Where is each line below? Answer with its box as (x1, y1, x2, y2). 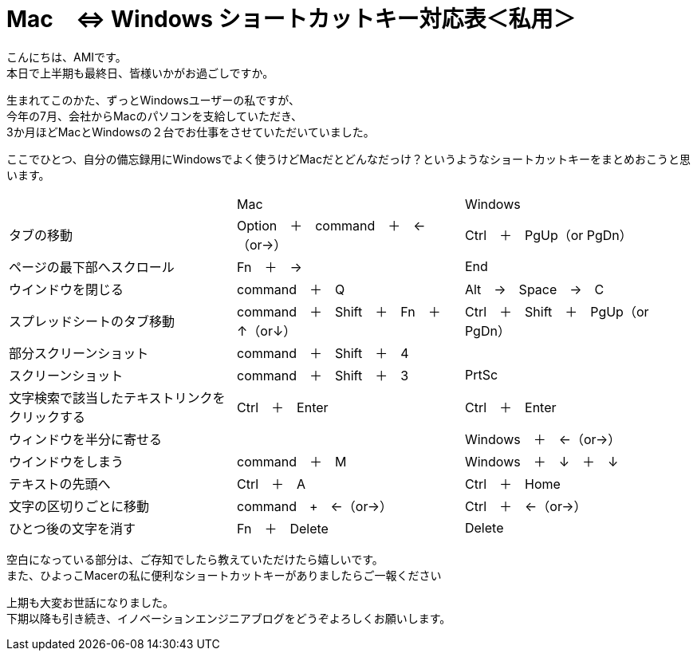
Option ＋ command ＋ (236, 217, 401, 234)
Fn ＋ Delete (236, 520, 329, 537)
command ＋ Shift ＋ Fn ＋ (236, 303, 441, 320)
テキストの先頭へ (9, 475, 111, 492)
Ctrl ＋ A (236, 475, 306, 492)
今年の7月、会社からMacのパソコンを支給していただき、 (6, 108, 303, 123)
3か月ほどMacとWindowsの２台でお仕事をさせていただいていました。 (6, 124, 375, 139)
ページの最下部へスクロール (9, 258, 175, 275)
